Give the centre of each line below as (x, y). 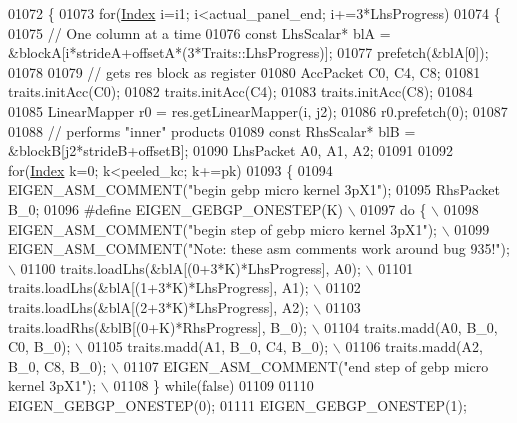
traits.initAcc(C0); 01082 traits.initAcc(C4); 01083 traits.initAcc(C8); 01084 (240, 91)
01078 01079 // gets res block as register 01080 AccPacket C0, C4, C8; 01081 (244, 71)
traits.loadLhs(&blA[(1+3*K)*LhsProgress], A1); (158, 287)
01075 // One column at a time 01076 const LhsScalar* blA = (199, 32)
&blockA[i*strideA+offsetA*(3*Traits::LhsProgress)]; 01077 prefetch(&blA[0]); (248, 52)
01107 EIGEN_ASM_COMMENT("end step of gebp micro (306, 365)
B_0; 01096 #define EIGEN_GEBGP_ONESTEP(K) (175, 208)
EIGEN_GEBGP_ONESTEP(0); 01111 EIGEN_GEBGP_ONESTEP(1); (237, 404)
